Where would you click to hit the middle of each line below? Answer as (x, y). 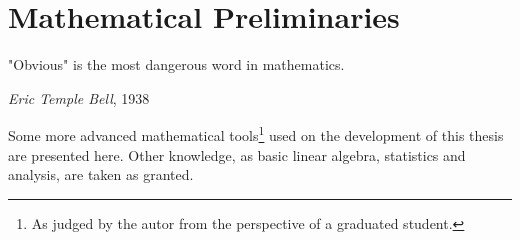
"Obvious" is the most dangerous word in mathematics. (176, 64)
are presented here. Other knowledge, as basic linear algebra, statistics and (237, 154)
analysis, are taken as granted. (101, 174)
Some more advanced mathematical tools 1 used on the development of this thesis (256, 133)
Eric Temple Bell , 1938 (79, 97)
